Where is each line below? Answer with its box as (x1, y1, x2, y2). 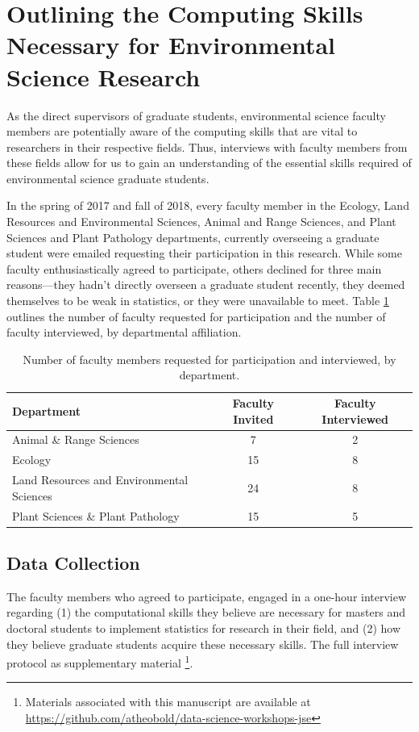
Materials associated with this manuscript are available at (25, 693, 311, 710)
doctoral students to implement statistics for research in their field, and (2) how (6, 620, 401, 637)
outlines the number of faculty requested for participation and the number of (6, 307, 386, 324)
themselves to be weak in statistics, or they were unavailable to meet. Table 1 (6, 292, 389, 309)
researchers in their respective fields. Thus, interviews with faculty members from (6, 138, 408, 155)
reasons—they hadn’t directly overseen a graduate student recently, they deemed (6, 276, 405, 293)
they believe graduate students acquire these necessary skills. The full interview (6, 635, 399, 652)
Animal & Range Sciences (12, 431, 139, 448)
